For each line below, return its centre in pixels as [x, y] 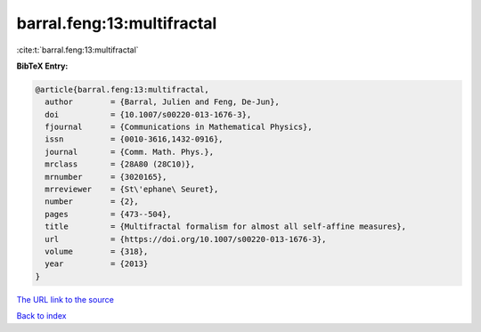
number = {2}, [92, 202]
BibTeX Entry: [42, 66]
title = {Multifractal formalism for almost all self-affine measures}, [226, 227]
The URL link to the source [65, 299]
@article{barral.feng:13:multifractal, [122, 89]
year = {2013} [97, 264]
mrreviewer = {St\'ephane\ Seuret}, [132, 190]
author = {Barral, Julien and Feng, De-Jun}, [162, 102]
